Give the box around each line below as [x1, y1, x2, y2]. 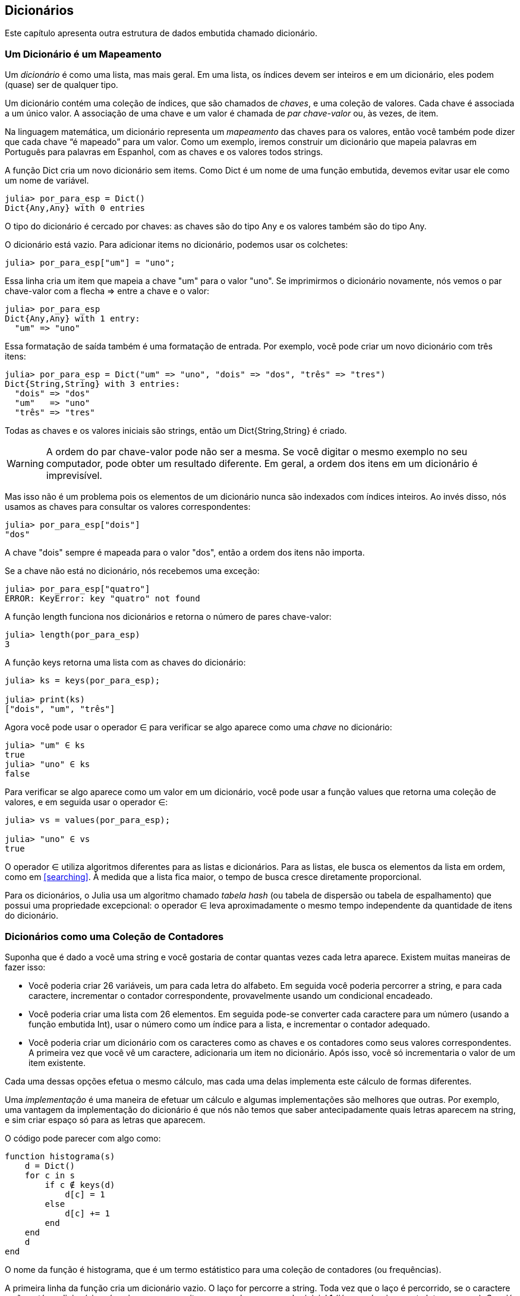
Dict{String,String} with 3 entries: [5, 379, 181, 389]
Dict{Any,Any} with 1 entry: [5, 314, 140, 324]
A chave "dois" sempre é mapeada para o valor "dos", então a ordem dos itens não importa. [5, 547, 365, 558]
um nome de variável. [5, 175, 89, 186]
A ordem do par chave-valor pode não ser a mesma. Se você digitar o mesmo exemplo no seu [46, 446, 468, 458]
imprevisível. [46, 469, 102, 482]
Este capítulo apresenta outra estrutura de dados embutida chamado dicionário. [5, 28, 318, 39]
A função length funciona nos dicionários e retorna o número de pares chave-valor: [5, 611, 332, 622]
